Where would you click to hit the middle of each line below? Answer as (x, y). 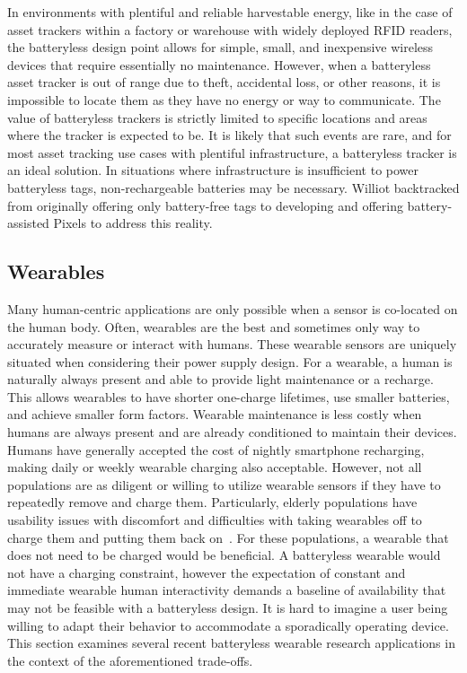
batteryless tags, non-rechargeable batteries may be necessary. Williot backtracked (233, 187)
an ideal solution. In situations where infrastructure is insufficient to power (213, 170)
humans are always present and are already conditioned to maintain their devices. (232, 432)
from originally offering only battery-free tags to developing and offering (205, 205)
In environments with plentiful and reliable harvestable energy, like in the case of (230, 12)
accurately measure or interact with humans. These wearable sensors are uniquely (232, 344)
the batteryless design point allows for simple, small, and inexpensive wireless (220, 47)
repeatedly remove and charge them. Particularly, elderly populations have (212, 502)
